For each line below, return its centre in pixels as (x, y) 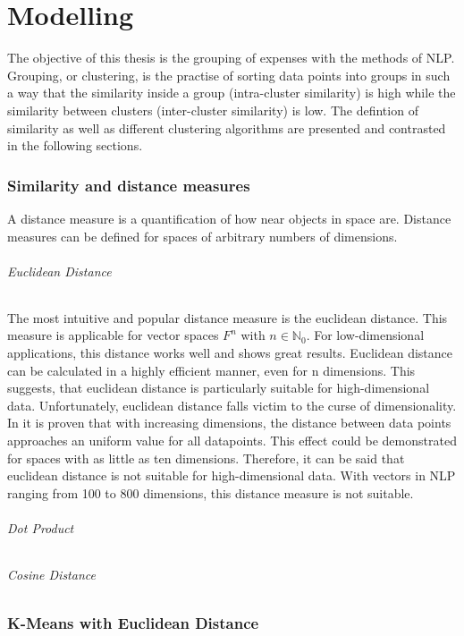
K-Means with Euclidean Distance (133, 623)
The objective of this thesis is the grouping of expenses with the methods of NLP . (231, 58)
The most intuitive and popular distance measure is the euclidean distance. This (228, 317)
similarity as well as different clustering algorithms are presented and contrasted (227, 127)
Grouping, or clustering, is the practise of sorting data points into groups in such (229, 75)
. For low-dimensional (365, 335)
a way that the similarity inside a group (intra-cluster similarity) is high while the (232, 93)
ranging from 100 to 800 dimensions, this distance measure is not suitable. (211, 492)
